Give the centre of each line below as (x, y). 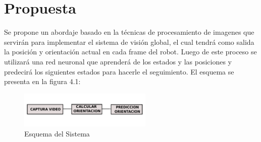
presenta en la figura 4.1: (42, 81)
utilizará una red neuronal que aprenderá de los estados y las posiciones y (118, 61)
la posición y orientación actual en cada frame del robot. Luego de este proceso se (130, 52)
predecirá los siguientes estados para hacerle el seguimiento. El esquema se (119, 71)
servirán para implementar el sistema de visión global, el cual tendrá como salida (129, 42)
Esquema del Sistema (57, 133)
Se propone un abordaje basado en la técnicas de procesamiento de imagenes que (129, 32)
